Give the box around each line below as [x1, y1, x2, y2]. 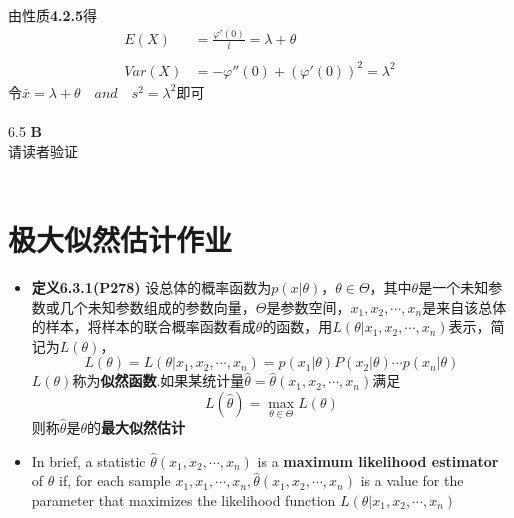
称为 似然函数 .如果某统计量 [72, 370, 245, 391]
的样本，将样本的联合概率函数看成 [31, 316, 256, 337]
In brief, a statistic [31, 450, 146, 471]
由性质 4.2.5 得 [8, 5, 98, 25]
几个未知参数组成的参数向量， [59, 296, 256, 317]
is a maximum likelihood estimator [257, 450, 499, 471]
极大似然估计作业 [8, 219, 233, 260]
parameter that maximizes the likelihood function [31, 489, 336, 510]
